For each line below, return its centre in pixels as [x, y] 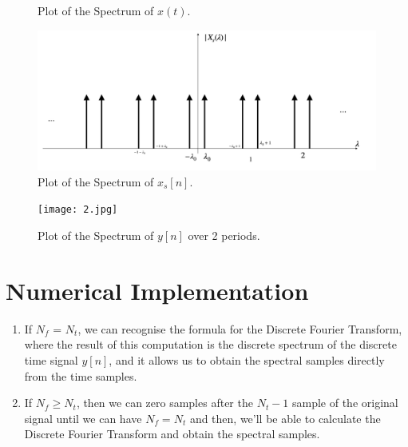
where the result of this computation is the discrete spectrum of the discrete [210, 344]
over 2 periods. [224, 235]
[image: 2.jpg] [78, 210]
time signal [51, 359]
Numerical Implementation [157, 290]
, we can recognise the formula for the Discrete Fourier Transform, [240, 328]
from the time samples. [81, 375]
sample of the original [345, 403]
